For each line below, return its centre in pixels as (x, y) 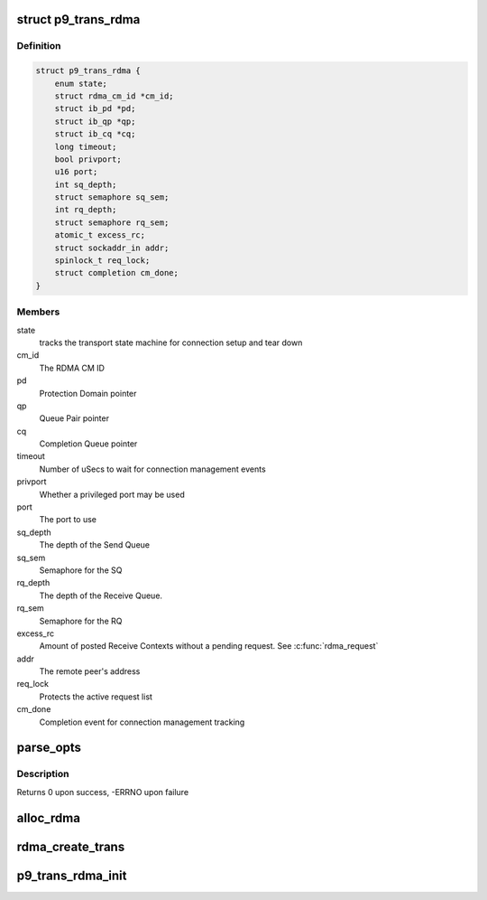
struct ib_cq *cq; (95, 134)
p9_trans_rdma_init (72, 875)
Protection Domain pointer (88, 393)
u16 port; (76, 172)
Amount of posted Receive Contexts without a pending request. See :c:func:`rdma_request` (209, 646)
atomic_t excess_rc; (100, 235)
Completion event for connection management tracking (142, 722)
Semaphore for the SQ (81, 570)
